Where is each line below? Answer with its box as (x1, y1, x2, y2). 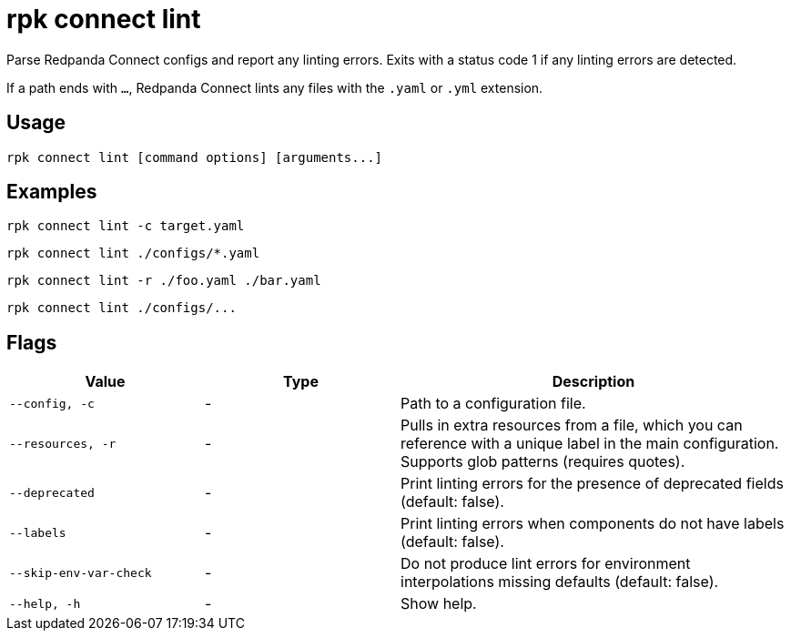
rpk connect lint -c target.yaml (6, 218, 245, 234)
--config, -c (9, 396, 95, 410)
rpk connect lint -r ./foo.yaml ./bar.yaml (6, 273, 321, 289)
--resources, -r (9, 436, 117, 451)
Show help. (401, 594, 477, 613)
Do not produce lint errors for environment (401, 554, 691, 573)
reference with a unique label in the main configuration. (401, 434, 779, 453)
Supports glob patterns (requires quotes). (401, 452, 685, 471)
